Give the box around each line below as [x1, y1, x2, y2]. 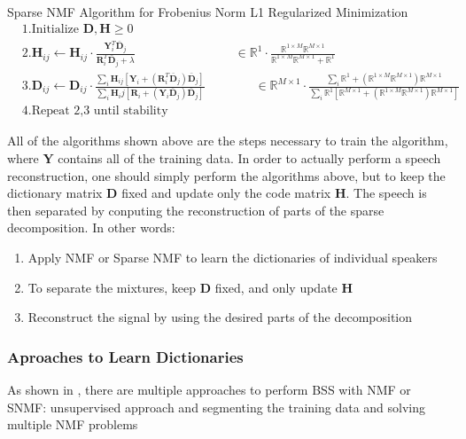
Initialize [31, 22, 79, 35]
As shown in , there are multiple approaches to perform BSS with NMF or [7, 380, 411, 398]
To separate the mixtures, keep [27, 278, 197, 296]
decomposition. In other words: [7, 218, 175, 237]
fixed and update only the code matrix [121, 184, 331, 202]
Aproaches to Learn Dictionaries [7, 345, 244, 367]
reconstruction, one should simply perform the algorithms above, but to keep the [7, 166, 446, 184]
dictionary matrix [7, 184, 103, 202]
